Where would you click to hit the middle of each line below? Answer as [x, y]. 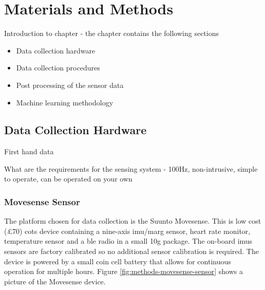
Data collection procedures [58, 68]
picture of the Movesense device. [55, 281]
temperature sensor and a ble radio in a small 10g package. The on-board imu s [128, 241]
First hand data [29, 151]
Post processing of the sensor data [70, 85]
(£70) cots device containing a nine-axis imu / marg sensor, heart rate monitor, [127, 231]
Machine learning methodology [65, 102]
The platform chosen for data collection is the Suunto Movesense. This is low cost [133, 221]
